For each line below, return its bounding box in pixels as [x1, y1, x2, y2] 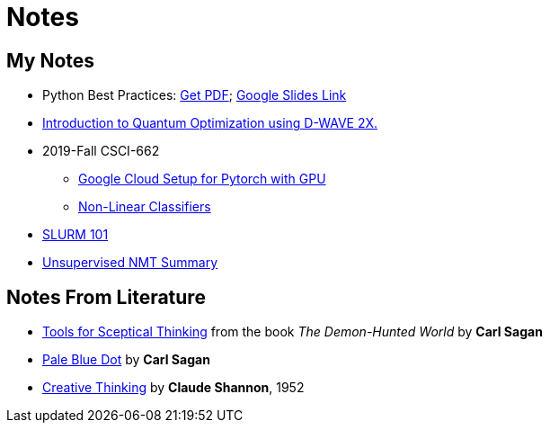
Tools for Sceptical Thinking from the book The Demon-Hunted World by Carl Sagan [42, 324, 543, 340]
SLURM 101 [42, 227, 109, 243]
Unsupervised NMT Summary [42, 255, 218, 271]
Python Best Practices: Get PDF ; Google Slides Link [42, 87, 347, 103]
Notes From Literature [6, 285, 206, 309]
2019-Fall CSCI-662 [42, 143, 160, 159]
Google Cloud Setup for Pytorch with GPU [78, 171, 326, 187]
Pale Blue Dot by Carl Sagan [42, 352, 210, 368]
